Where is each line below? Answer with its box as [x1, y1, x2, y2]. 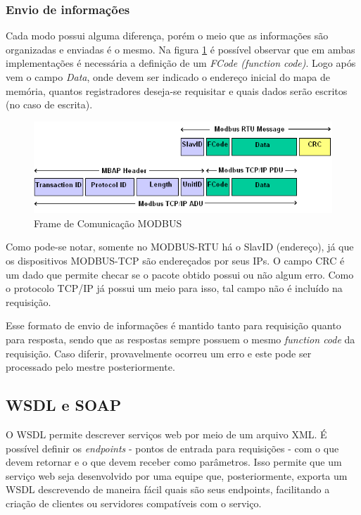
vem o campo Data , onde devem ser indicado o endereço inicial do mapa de [6, 70, 330, 84]
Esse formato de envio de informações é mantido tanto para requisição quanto [6, 318, 341, 333]
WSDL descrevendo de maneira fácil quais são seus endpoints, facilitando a [6, 482, 330, 497]
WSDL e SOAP [6, 394, 122, 416]
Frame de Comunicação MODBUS [34, 215, 182, 230]
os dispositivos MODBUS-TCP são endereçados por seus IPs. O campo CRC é [6, 253, 345, 268]
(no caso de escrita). [6, 97, 93, 112]
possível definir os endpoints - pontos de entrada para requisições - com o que [6, 440, 339, 455]
